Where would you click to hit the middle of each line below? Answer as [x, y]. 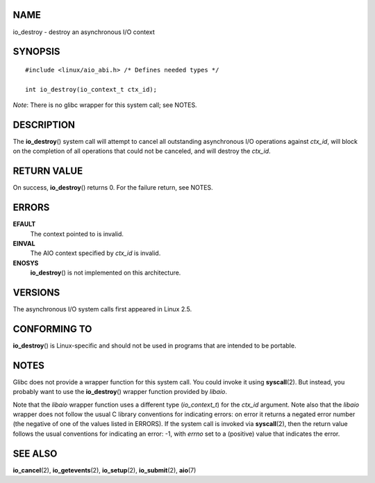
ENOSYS [26, 263]
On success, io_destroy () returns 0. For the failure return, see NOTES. [113, 188]
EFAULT [24, 224]
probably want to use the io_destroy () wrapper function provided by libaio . [120, 392]
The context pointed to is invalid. [77, 234]
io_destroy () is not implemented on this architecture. [106, 273]
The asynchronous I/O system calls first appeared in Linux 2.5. [102, 309]
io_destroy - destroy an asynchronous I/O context [84, 32]
